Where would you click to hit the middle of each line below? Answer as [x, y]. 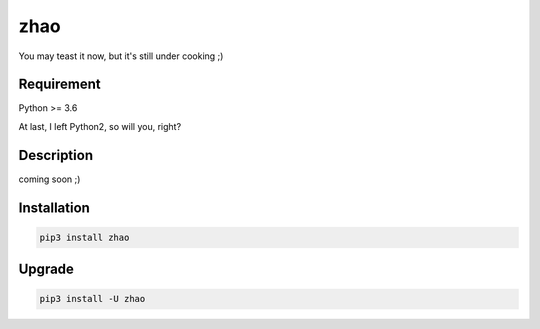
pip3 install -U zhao [92, 299]
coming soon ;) [49, 179]
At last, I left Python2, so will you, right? [100, 126]
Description [56, 155]
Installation [54, 207]
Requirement [60, 84]
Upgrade [46, 269]
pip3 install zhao [84, 237]
